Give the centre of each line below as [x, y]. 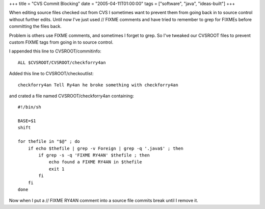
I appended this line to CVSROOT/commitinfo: [55, 51]
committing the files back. [35, 26]
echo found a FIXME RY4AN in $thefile [95, 162]
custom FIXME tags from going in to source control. [61, 42]
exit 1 [57, 169]
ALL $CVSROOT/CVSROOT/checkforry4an [62, 62]
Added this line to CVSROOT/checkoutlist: [52, 74]
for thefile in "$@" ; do [49, 142]
